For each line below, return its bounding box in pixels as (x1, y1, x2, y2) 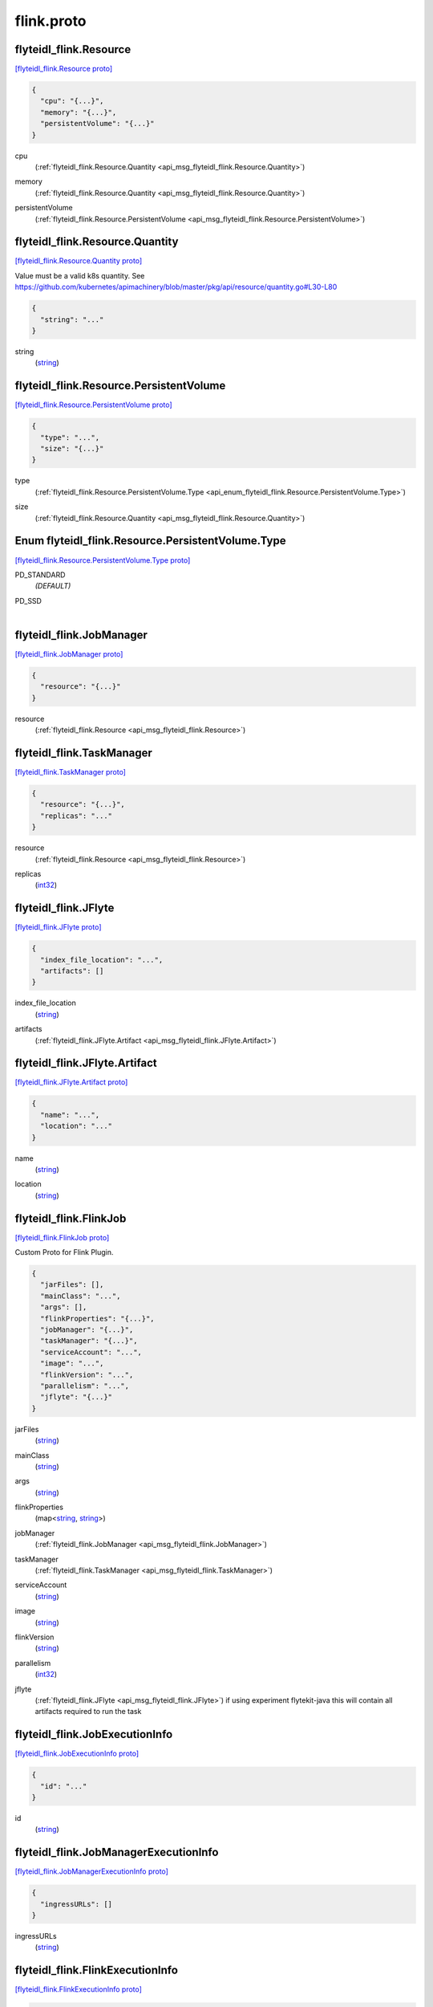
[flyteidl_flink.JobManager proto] (14, 649, 123, 658)
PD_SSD (14, 596, 42, 605)
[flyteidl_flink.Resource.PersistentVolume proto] (14, 400, 172, 409)
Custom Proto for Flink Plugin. (14, 1248, 114, 1257)
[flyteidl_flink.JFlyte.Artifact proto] (14, 1077, 128, 1087)
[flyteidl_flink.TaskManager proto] (14, 767, 126, 777)
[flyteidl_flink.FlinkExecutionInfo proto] (14, 1985, 142, 1994)
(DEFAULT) (34, 581, 71, 591)
